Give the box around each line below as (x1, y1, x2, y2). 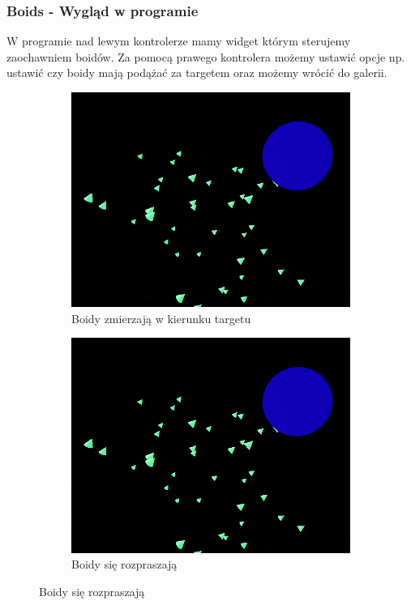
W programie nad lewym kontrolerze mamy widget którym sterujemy (6, 32, 351, 49)
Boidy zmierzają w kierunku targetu (71, 309, 251, 326)
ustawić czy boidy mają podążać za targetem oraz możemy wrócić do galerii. (6, 64, 387, 81)
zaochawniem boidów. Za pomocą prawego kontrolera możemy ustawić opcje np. (6, 48, 405, 65)
